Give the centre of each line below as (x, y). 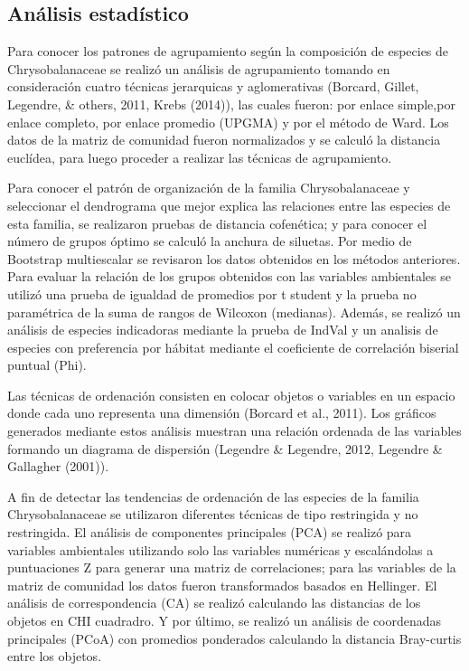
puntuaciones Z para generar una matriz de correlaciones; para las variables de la (232, 567)
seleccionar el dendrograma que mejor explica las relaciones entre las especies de (229, 205)
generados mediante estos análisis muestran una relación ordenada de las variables (234, 431)
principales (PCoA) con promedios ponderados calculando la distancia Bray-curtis (234, 638)
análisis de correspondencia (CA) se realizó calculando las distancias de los (214, 603)
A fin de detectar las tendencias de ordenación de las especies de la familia (213, 496)
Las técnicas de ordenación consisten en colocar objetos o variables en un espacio (231, 395)
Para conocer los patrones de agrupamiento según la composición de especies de (228, 51)
